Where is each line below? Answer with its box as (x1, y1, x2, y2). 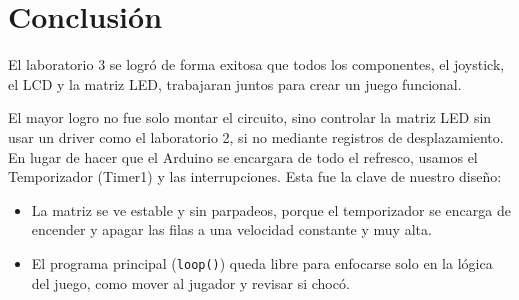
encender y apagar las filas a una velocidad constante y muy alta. (31, 219, 432, 240)
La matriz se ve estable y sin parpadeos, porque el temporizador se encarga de (31, 199, 511, 220)
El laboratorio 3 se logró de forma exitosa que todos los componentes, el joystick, (8, 54, 505, 75)
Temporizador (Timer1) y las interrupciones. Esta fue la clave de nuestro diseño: (8, 166, 502, 187)
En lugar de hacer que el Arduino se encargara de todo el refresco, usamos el (8, 146, 478, 167)
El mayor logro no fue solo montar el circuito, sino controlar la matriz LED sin (8, 107, 492, 128)
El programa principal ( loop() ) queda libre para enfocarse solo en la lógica (31, 252, 493, 273)
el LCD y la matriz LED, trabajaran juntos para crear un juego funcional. (8, 73, 462, 94)
